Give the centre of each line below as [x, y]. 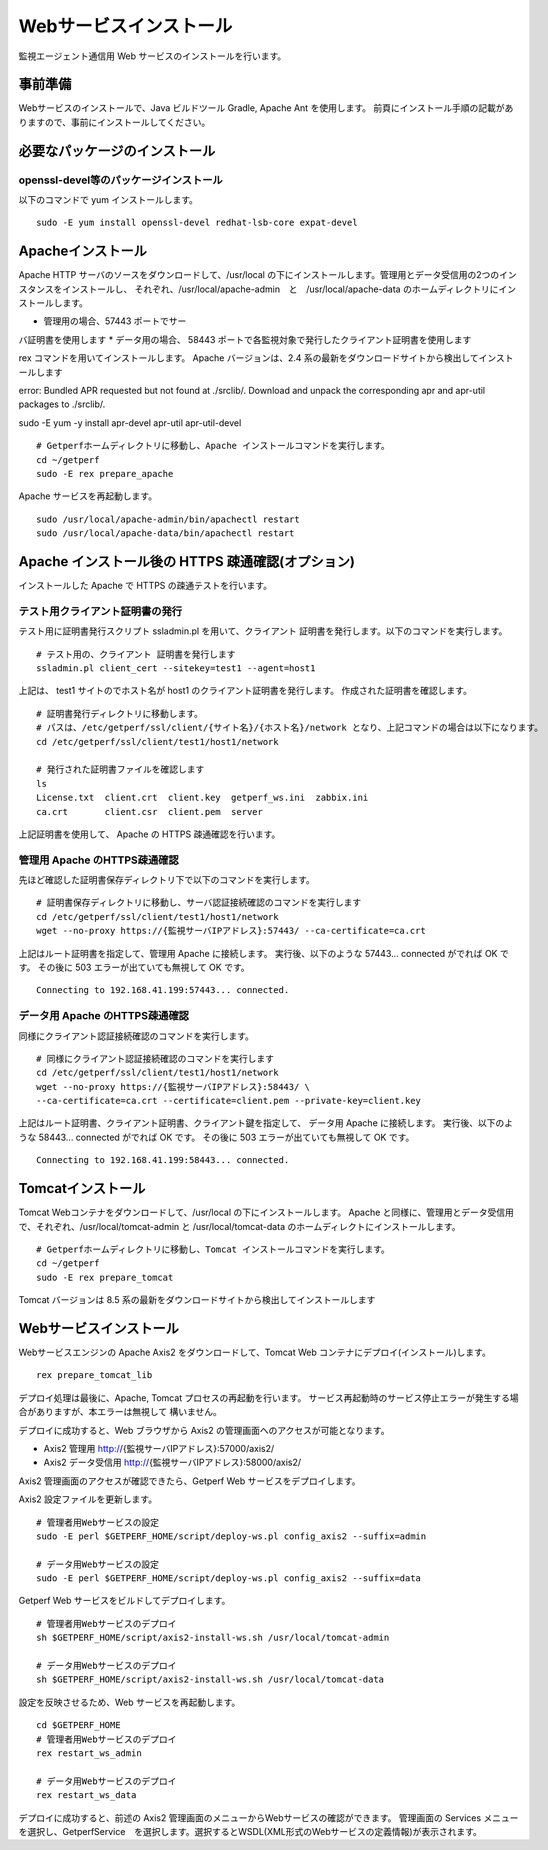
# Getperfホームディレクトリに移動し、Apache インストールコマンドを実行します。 [213, 446]
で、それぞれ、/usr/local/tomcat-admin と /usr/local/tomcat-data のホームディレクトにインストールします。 [239, 1226]
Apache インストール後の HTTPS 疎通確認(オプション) [186, 561]
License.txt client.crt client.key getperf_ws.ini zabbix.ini [202, 798]
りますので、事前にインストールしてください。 [114, 122]
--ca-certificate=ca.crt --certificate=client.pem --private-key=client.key [229, 1101]
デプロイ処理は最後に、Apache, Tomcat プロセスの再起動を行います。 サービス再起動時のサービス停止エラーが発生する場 [268, 1397]
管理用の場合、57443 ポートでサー [115, 321]
